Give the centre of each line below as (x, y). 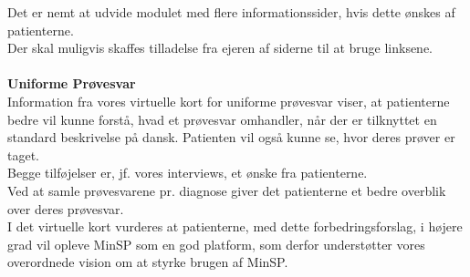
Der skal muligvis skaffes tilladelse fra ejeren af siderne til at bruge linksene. (220, 48)
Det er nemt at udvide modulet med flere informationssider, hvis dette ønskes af (231, 12)
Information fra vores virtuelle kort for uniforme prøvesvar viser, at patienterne (229, 101)
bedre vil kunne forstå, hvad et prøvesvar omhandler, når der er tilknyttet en (222, 119)
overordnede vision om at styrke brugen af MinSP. (148, 262)
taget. (23, 154)
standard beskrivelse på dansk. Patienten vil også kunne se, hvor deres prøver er (231, 137)
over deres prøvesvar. (66, 208)
